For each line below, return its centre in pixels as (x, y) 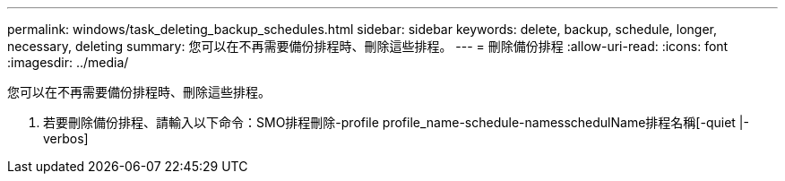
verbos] (66, 138)
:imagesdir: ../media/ (68, 62)
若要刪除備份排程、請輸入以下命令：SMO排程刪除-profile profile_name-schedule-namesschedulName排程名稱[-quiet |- (396, 122)
